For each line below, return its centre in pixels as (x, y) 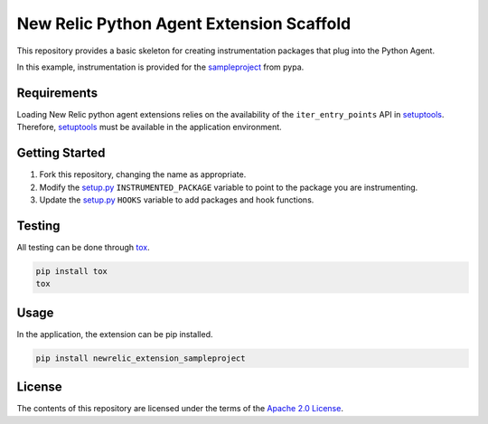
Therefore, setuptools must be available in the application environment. (149, 127)
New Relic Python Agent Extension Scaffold (184, 24)
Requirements (57, 93)
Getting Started (61, 153)
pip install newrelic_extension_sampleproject (141, 358)
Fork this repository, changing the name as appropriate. (143, 174)
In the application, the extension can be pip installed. (115, 334)
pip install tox (72, 271)
